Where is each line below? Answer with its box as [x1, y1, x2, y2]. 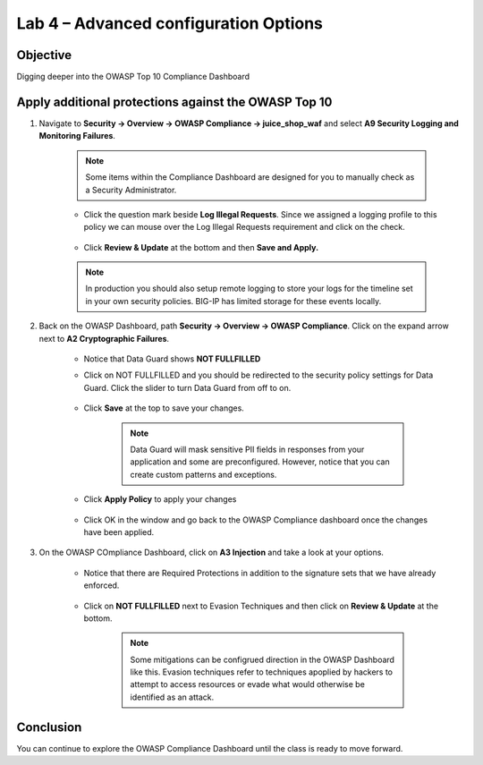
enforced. [83, 580, 120, 591]
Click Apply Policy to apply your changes [83, 494, 237, 505]
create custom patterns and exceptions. [130, 469, 277, 480]
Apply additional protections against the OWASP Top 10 [16, 94, 333, 109]
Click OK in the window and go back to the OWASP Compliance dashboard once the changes [83, 514, 428, 525]
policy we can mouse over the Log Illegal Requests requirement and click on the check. [83, 222, 406, 233]
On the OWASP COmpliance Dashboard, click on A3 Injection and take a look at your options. [38, 547, 385, 558]
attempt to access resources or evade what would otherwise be [130, 679, 366, 690]
